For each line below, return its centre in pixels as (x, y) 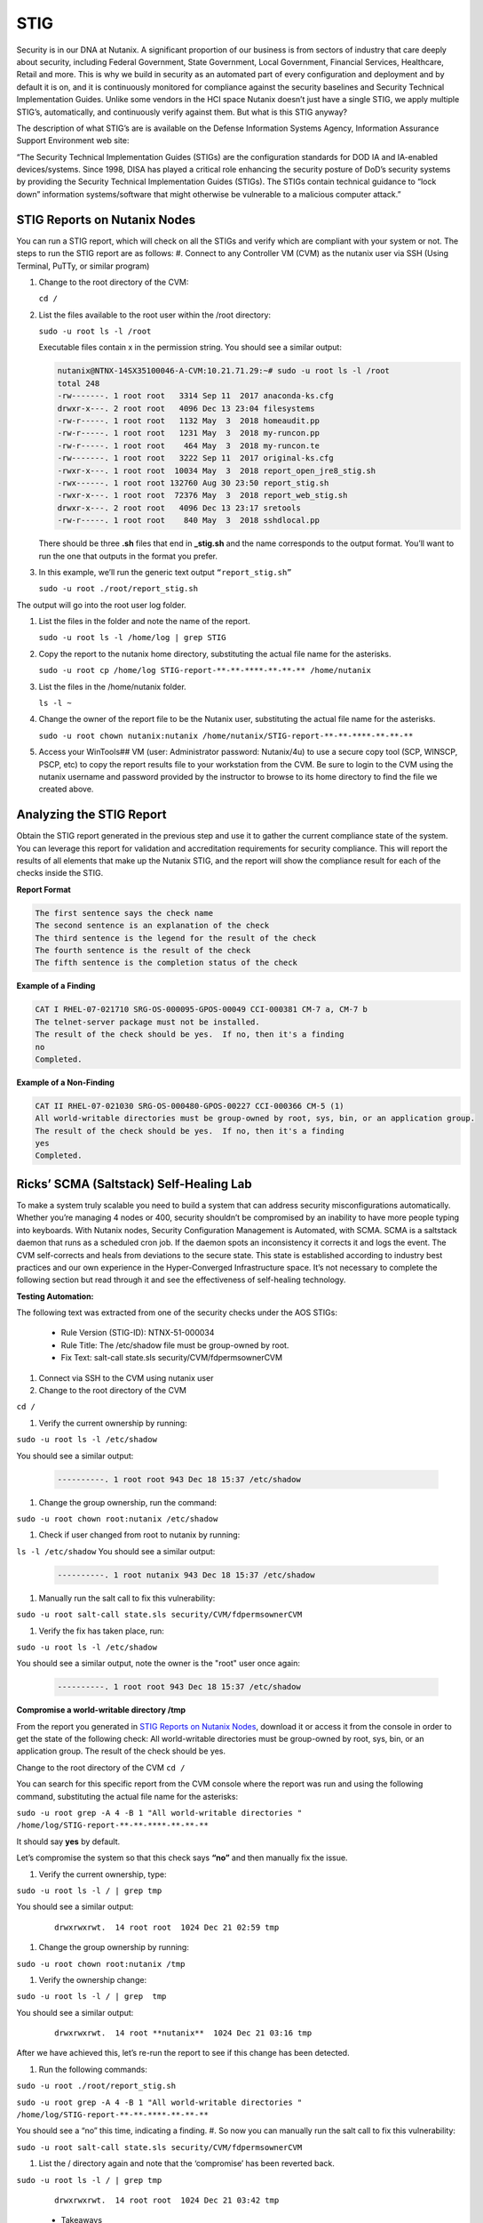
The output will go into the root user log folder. (101, 605)
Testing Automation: (55, 1296)
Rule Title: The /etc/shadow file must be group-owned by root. (175, 1345)
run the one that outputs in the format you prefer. (128, 556)
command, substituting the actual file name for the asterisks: (127, 1796)
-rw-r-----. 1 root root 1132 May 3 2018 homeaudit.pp (188, 421)
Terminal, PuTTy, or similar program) (83, 266)
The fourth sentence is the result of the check (143, 951)
